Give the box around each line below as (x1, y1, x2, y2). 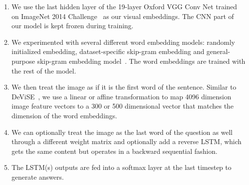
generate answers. (11, 171, 64, 182)
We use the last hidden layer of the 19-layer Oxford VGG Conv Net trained (11, 1, 237, 11)
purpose (11, 55, 35, 66)
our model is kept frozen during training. (11, 20, 134, 31)
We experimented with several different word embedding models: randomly (11, 37, 235, 47)
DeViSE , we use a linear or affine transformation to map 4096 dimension (11, 91, 231, 101)
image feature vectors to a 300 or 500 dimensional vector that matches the (11, 101, 234, 111)
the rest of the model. (11, 65, 77, 75)
